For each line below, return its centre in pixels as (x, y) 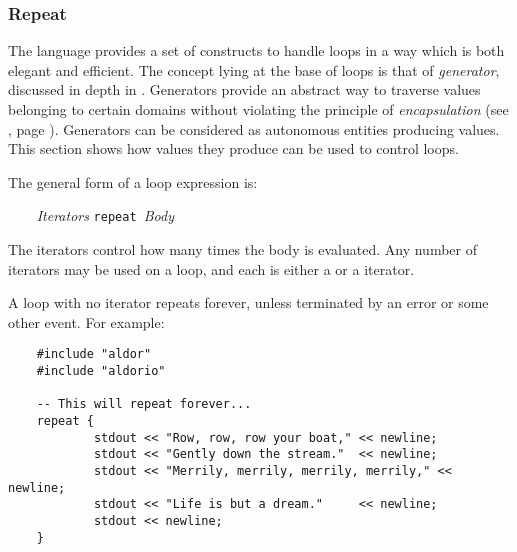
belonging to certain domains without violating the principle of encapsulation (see (258, 109)
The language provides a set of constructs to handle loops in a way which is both (256, 50)
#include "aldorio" (101, 371)
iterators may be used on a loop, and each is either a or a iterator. (211, 268)
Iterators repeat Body (105, 215)
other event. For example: (86, 321)
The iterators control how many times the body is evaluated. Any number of (242, 249)
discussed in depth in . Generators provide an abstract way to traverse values (244, 89)
